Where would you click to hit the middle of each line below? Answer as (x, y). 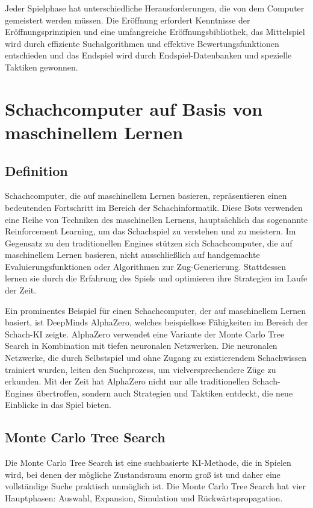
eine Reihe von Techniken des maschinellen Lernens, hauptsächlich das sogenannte (156, 219)
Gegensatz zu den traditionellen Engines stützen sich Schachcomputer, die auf (149, 243)
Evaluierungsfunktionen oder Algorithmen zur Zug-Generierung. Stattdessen (146, 266)
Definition (36, 170)
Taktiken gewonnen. (42, 67)
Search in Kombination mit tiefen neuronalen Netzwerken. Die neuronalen (141, 346)
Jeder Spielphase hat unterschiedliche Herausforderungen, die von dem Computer (155, 8)
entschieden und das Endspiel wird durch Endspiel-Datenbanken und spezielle (148, 55)
